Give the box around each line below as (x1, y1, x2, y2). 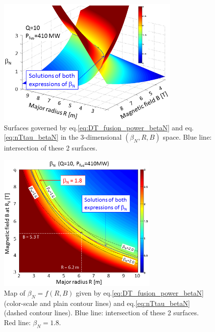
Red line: (4, 317, 31, 328)
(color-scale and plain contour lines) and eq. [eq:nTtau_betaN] (4, 298, 190, 308)
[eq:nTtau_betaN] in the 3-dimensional (4, 132, 122, 142)
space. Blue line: (163, 132, 212, 142)
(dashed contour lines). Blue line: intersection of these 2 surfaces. (4, 307, 199, 318)
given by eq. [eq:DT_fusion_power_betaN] (76, 288, 204, 298)
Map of (4, 288, 25, 298)
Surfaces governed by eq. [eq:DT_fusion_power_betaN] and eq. (4, 122, 194, 132)
